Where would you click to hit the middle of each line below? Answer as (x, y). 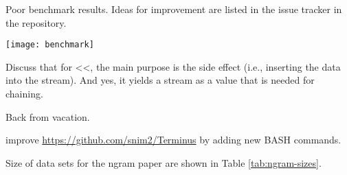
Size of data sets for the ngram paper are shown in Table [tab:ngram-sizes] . (164, 162)
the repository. (36, 22)
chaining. (24, 94)
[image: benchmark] (50, 45)
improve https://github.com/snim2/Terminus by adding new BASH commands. (173, 140)
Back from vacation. (48, 116)
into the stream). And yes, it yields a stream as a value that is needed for (160, 80)
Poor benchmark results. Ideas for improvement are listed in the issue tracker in (174, 9)
